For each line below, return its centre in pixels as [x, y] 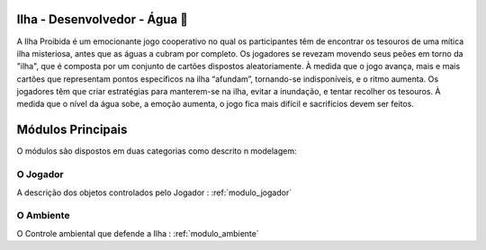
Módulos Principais [72, 130]
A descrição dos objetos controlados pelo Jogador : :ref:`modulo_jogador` [154, 192]
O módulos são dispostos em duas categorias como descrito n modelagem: [157, 151]
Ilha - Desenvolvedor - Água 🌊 [102, 19]
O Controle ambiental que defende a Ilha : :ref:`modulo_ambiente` [138, 233]
